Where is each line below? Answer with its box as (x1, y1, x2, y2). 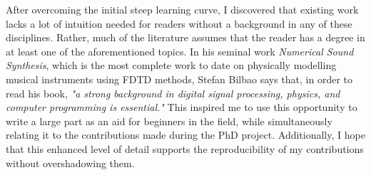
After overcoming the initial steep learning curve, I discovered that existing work (6, 2, 359, 16)
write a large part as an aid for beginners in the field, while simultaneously (6, 113, 332, 128)
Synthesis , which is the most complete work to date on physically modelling (6, 58, 337, 73)
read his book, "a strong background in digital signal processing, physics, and (6, 85, 340, 100)
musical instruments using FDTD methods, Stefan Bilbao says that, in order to (6, 71, 352, 86)
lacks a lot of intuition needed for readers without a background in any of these (6, 16, 352, 31)
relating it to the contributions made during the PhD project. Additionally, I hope (6, 127, 365, 142)
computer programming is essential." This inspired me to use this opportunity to (6, 100, 357, 115)
